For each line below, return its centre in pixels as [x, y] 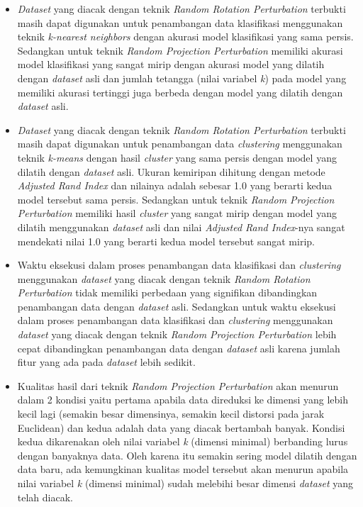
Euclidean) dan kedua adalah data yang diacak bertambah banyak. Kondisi [181, 427]
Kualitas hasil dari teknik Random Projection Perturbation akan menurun [178, 385]
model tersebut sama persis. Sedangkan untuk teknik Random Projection [176, 199]
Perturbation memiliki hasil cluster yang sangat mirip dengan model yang [177, 213]
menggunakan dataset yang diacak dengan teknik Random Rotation [164, 278]
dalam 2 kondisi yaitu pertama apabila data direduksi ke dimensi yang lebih [183, 400]
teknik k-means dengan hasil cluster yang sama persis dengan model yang [177, 157]
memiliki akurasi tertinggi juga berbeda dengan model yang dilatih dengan [180, 92]
